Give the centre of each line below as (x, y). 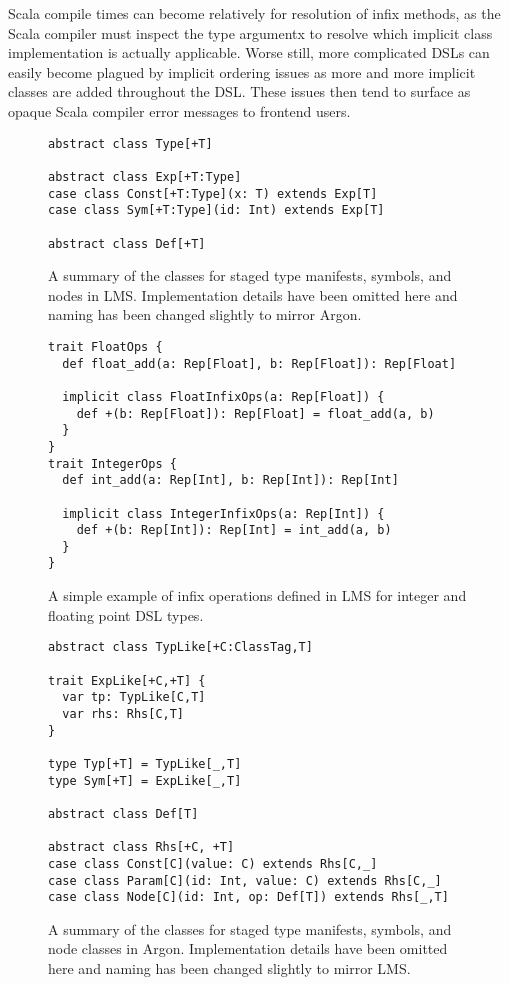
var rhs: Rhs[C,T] (123, 713)
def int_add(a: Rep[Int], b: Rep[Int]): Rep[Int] (230, 480)
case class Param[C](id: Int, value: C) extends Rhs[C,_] (245, 880)
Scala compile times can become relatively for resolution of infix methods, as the (254, 13)
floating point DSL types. (126, 614)
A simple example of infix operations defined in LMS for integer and (257, 595)
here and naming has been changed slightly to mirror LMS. (229, 968)
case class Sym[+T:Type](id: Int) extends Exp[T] (216, 210)
